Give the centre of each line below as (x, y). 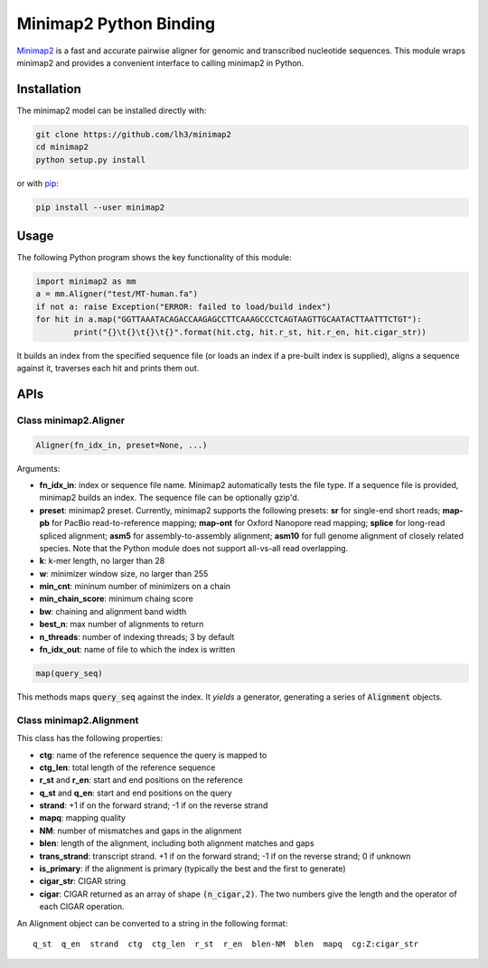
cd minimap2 (62, 147)
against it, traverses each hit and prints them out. (108, 368)
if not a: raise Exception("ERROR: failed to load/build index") (183, 306)
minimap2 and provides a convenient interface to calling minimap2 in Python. (160, 62)
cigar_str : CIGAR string (83, 881)
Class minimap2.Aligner (71, 420)
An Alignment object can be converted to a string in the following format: (152, 923)
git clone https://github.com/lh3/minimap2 (134, 134)
